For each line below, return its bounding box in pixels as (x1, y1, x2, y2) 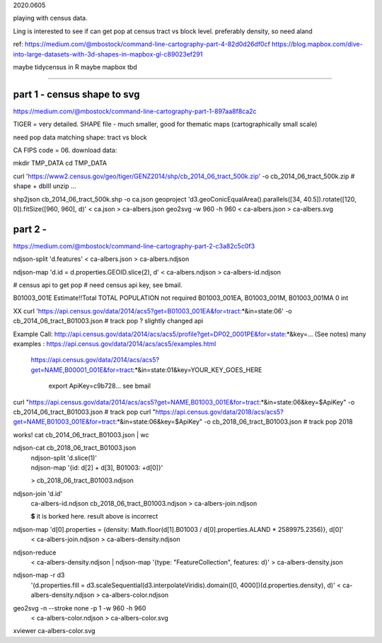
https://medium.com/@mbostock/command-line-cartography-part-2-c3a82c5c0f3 (13, 241, 255, 250)
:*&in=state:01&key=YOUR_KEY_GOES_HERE (132, 365, 262, 374)
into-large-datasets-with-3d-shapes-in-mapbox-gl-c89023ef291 (13, 50, 203, 58)
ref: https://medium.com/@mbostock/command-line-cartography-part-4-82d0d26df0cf (13, 40, 270, 49)
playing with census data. (13, 14, 88, 23)
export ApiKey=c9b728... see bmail (48, 382, 151, 390)
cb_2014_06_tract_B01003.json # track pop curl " (13, 407, 156, 416)
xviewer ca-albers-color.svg (13, 627, 95, 635)
